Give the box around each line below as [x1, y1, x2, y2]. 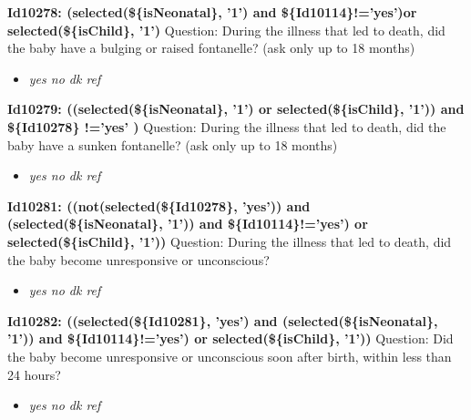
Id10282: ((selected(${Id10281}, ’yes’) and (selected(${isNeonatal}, [7, 311, 438, 330]
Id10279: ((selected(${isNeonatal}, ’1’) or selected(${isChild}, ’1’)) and [7, 99, 465, 118]
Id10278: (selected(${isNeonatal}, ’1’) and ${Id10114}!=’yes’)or [7, 3, 417, 21]
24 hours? [7, 364, 61, 384]
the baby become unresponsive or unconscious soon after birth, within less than [7, 346, 452, 365]
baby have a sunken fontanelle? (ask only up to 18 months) [7, 135, 338, 154]
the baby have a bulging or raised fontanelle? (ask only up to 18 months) [7, 38, 415, 57]
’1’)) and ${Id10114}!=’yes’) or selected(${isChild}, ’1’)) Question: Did [7, 329, 454, 348]
